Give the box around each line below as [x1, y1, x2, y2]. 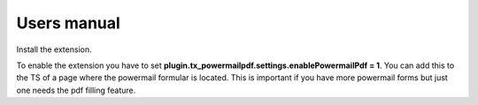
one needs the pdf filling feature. [16, 85, 136, 95]
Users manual [16, 13, 121, 33]
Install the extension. [16, 44, 92, 55]
